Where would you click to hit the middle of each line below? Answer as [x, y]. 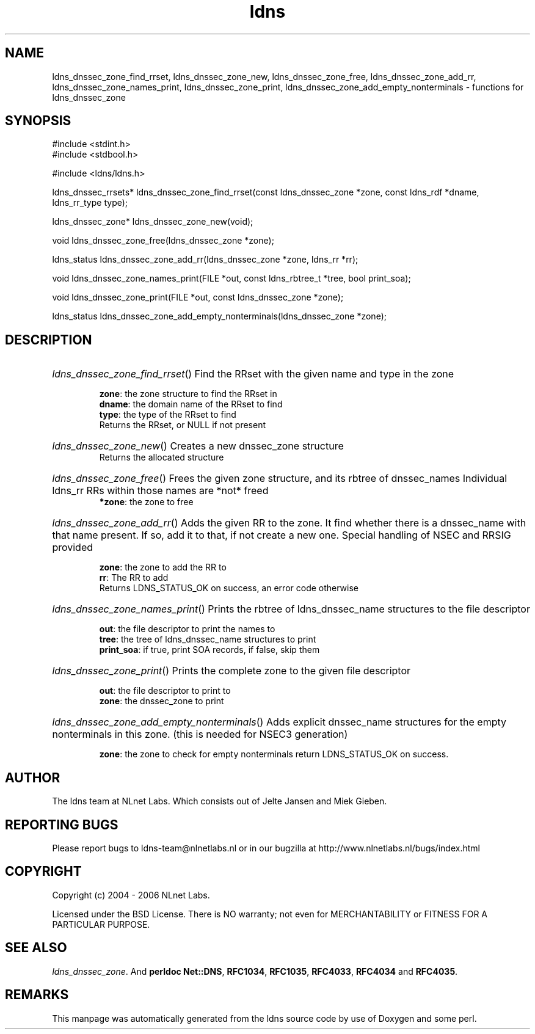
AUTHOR [33, 777]
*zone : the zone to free [146, 502]
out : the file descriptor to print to [165, 691]
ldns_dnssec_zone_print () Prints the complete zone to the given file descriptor [231, 671]
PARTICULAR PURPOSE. [101, 924]
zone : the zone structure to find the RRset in [188, 394]
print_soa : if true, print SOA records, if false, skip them [209, 650]
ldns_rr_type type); [90, 203]
